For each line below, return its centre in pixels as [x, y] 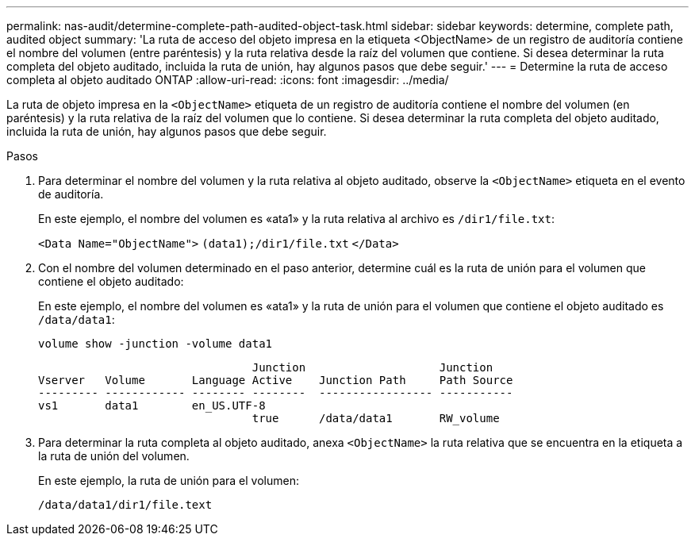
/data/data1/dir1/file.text [125, 505]
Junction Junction [372, 367]
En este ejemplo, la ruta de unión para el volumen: [169, 480]
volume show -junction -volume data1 [156, 344]
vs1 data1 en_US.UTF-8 [152, 406]
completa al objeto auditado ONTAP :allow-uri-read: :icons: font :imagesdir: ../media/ [228, 80]
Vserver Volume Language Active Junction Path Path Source [276, 380]
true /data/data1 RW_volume [376, 418]
